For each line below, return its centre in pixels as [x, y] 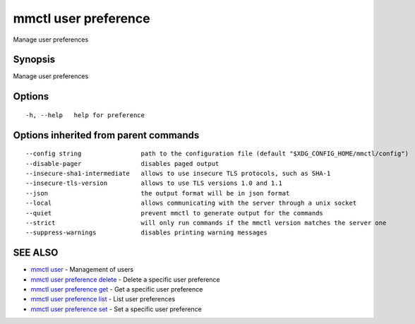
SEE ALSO [36, 253]
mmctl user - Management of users [82, 270]
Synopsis [34, 60]
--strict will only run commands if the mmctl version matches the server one [206, 223]
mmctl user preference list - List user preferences [103, 299]
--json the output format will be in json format [158, 193]
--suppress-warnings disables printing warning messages [146, 233]
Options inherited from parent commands [106, 135]
